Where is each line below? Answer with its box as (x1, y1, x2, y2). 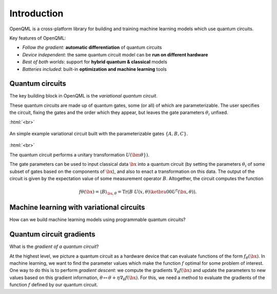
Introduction (9, 8, 64, 19)
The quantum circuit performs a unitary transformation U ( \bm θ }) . (9, 151, 150, 158)
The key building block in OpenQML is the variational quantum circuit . (9, 93, 157, 99)
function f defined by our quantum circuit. (9, 282, 98, 288)
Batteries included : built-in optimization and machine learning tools (22, 66, 167, 72)
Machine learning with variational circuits (9, 203, 145, 212)
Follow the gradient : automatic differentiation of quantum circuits (22, 44, 162, 51)
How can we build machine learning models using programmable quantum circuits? (9, 217, 186, 223)
